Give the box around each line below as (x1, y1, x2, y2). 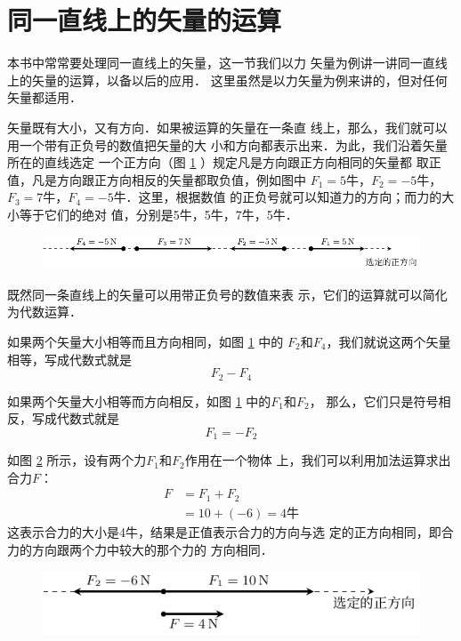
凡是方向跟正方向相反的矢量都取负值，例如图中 (31, 170, 306, 188)
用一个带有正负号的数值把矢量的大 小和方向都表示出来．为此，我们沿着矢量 (7, 135, 448, 154)
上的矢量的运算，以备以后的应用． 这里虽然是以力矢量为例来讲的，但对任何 (7, 70, 448, 89)
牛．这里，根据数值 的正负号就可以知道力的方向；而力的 (113, 188, 442, 206)
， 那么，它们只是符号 (309, 391, 439, 410)
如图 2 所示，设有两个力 (7, 451, 147, 469)
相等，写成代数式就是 (7, 349, 132, 368)
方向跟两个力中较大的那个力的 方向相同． (31, 540, 273, 558)
